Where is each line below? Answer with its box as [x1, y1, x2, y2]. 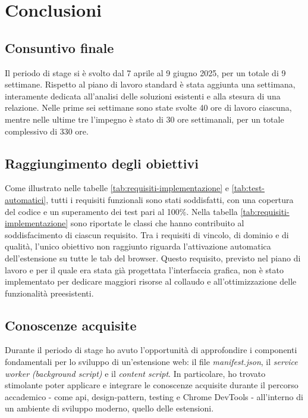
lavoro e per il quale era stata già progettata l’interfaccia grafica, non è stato [5, 263, 284, 276]
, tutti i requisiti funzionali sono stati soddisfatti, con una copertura [46, 193, 294, 205]
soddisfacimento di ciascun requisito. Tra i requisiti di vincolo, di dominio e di [5, 228, 289, 241]
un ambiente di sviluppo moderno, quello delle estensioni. [5, 402, 214, 414]
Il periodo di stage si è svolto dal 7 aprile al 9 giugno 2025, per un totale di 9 [5, 66, 286, 79]
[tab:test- [231, 182, 265, 194]
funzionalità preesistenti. [5, 286, 94, 299]
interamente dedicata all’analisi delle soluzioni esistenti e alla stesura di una [5, 89, 281, 102]
